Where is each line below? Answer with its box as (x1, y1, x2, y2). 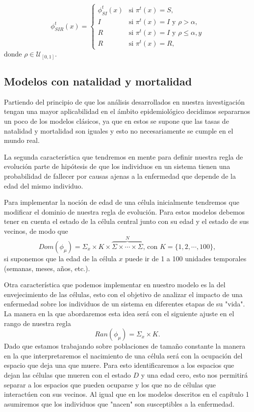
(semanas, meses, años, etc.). (4, 263, 90, 273)
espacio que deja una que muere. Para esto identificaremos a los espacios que (4, 360, 234, 370)
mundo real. (4, 135, 40, 145)
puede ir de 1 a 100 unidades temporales (125, 253, 247, 264)
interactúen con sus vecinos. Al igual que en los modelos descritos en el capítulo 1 (4, 389, 249, 399)
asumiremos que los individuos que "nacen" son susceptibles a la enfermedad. (4, 398, 235, 409)
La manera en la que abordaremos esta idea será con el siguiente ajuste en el (4, 308, 234, 318)
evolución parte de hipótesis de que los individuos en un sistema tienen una (4, 161, 230, 171)
